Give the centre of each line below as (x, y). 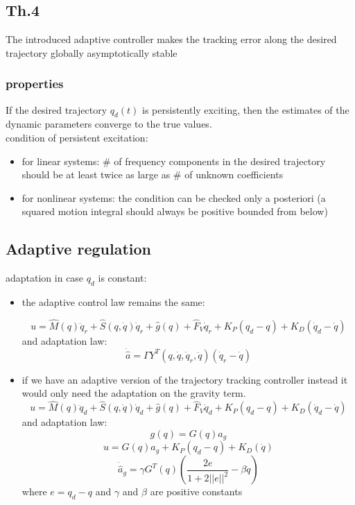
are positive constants (196, 491)
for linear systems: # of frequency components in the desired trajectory (174, 161)
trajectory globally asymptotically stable (92, 52)
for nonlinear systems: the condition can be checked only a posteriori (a (174, 197)
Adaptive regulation (78, 249)
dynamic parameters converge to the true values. (109, 124)
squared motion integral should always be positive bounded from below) (175, 211)
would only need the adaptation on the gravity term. (134, 393)
